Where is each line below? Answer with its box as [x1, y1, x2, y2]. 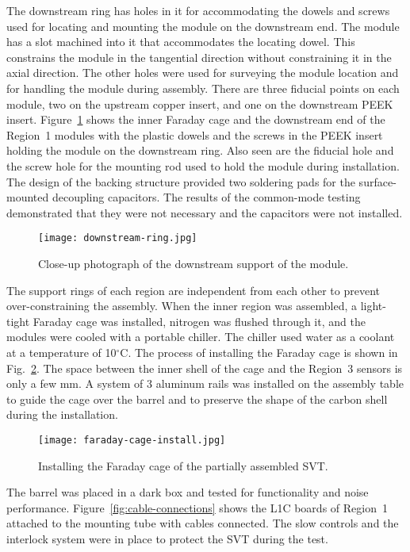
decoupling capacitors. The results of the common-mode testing [52, 189, 361, 205]
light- [360, 297, 386, 314]
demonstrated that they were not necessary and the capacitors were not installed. [6, 204, 403, 220]
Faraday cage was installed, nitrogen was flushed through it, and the [33, 312, 366, 329]
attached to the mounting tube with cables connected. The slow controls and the [6, 515, 399, 531]
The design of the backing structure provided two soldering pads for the [6, 173, 355, 190]
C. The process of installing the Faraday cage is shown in [120, 343, 398, 360]
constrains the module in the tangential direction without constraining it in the [6, 48, 392, 65]
